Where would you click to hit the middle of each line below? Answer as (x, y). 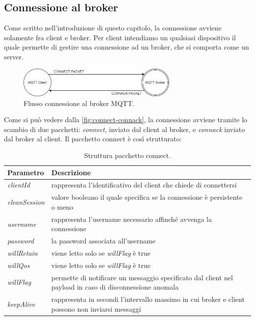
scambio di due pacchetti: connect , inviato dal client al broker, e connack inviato (125, 129)
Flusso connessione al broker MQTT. (79, 103)
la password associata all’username (103, 241)
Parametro (26, 172)
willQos (19, 265)
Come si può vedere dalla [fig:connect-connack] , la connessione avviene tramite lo (126, 120)
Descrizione (71, 172)
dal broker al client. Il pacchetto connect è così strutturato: (93, 139)
